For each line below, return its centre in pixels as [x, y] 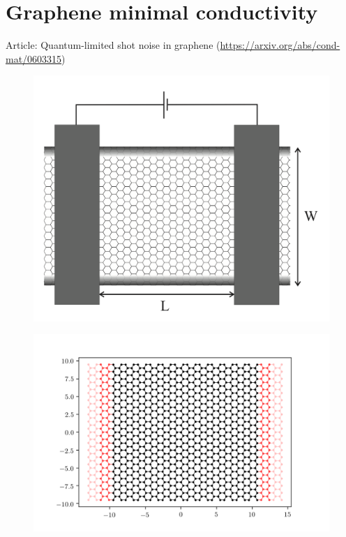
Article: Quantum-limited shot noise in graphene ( [113, 45]
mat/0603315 [34, 58]
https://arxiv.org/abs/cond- [280, 45]
